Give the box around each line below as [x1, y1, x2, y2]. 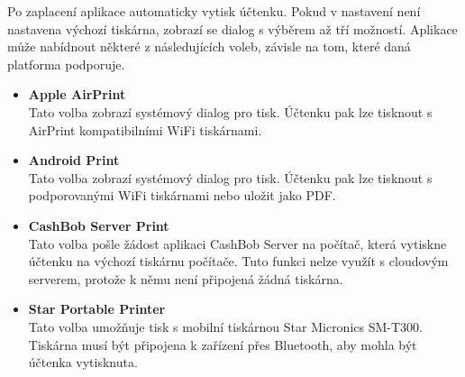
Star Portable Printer [28, 299, 166, 318]
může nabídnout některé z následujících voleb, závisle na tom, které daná [7, 37, 411, 56]
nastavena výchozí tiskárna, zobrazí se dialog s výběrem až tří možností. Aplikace [7, 19, 458, 38]
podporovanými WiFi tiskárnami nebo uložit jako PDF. [28, 186, 336, 205]
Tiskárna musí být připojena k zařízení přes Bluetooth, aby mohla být [28, 335, 417, 354]
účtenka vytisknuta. [28, 353, 138, 372]
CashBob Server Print [28, 216, 169, 234]
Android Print [28, 151, 120, 170]
